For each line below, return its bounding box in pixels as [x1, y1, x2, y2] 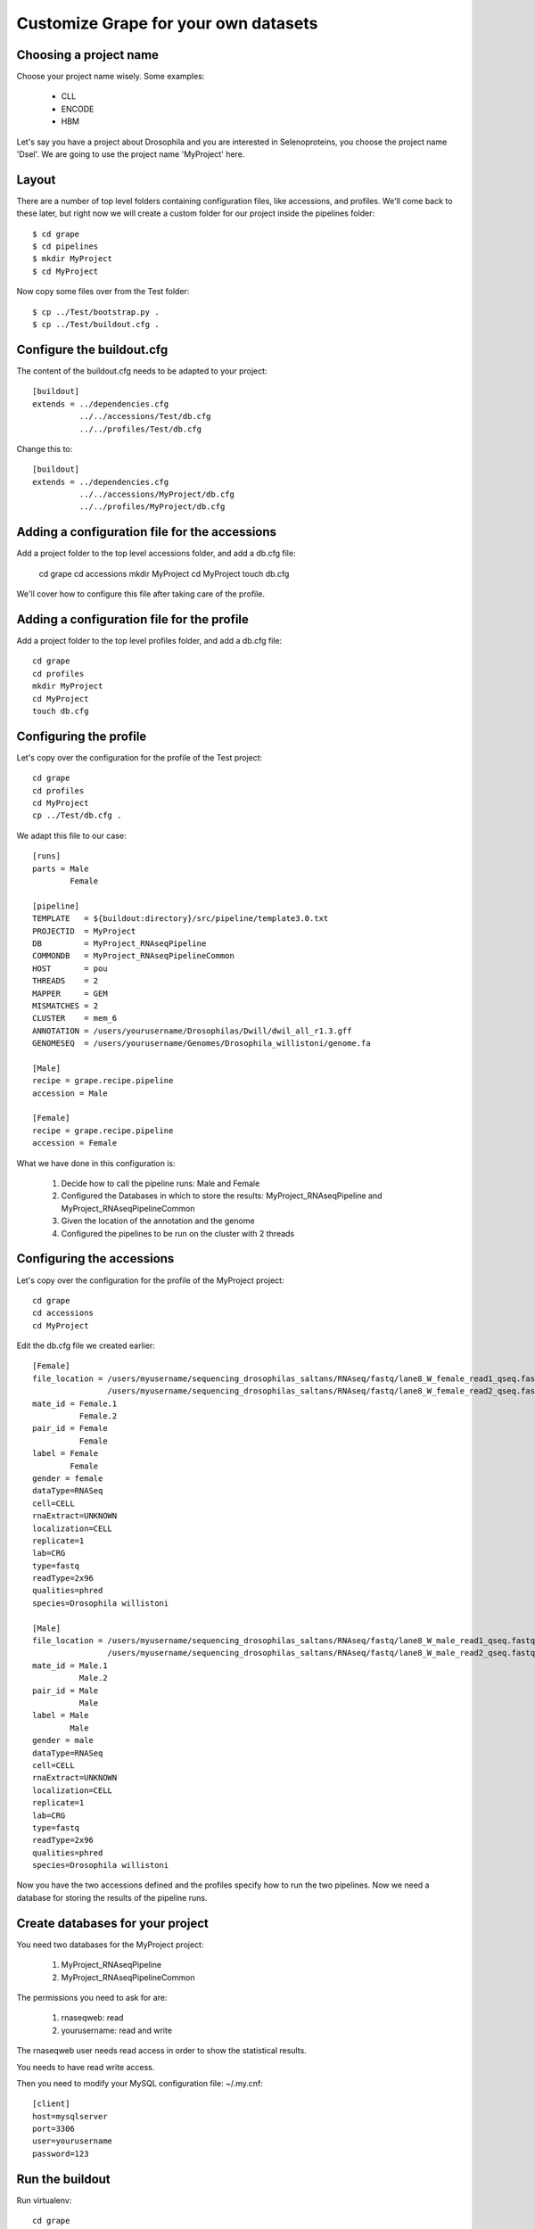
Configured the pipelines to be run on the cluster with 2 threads [61, 1228, 295, 1238]
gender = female [32, 1473, 103, 1484]
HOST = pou [32, 963, 108, 974]
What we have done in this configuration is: [16, 1157, 176, 1168]
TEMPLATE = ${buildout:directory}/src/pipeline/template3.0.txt [32, 914, 329, 924]
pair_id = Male [32, 1685, 99, 1696]
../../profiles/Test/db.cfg [78, 424, 202, 434]
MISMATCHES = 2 [32, 1000, 99, 1011]
